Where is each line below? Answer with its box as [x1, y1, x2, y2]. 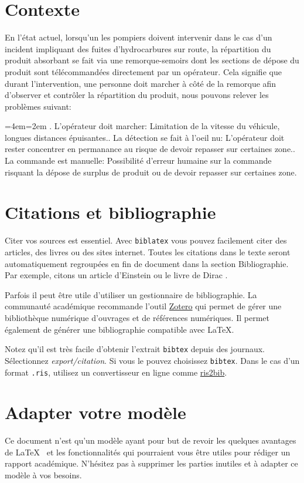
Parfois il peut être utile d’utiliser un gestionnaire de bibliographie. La [5, 288, 257, 300]
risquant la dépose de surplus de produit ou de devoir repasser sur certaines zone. [5, 165, 297, 178]
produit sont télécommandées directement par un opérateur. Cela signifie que [5, 65, 282, 77]
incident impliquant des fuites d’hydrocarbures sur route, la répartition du [5, 42, 271, 55]
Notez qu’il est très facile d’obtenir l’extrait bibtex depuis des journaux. [5, 343, 265, 355]
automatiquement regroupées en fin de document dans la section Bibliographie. [5, 257, 289, 269]
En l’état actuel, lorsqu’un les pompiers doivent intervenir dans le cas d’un [5, 31, 272, 43]
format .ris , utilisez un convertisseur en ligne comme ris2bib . [5, 366, 227, 378]
